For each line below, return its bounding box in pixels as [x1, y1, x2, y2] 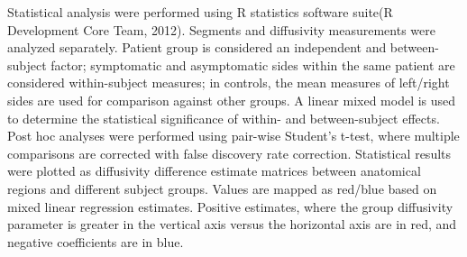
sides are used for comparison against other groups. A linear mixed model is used [7, 90, 456, 109]
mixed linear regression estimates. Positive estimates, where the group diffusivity [7, 197, 453, 216]
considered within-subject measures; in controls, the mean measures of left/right [7, 73, 450, 92]
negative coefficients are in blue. [7, 232, 184, 251]
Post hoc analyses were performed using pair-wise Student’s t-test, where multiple [7, 126, 460, 145]
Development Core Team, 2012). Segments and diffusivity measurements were [7, 20, 435, 39]
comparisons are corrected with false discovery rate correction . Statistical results [7, 143, 452, 162]
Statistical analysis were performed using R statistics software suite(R [7, 3, 393, 21]
